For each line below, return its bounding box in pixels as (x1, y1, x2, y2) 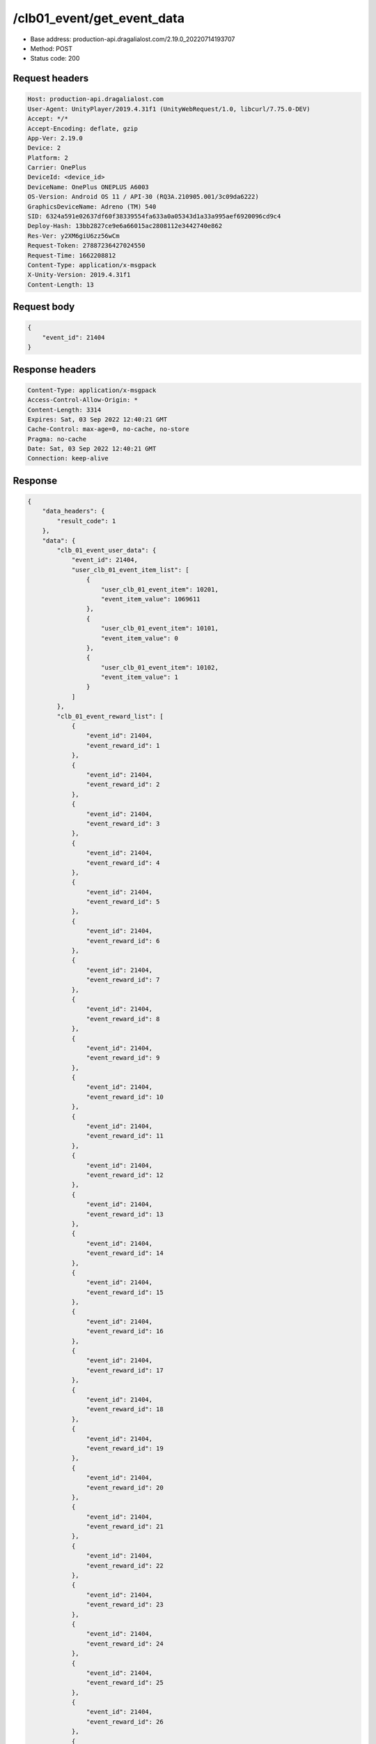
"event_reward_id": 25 (86, 1678, 164, 1687)
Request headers (13, 73, 89, 84)
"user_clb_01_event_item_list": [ (71, 566, 189, 573)
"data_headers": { (42, 507, 105, 516)
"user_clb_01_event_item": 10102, (101, 663, 219, 671)
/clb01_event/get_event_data (13, 10, 185, 26)
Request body (13, 301, 75, 313)
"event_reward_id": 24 (86, 1639, 164, 1648)
